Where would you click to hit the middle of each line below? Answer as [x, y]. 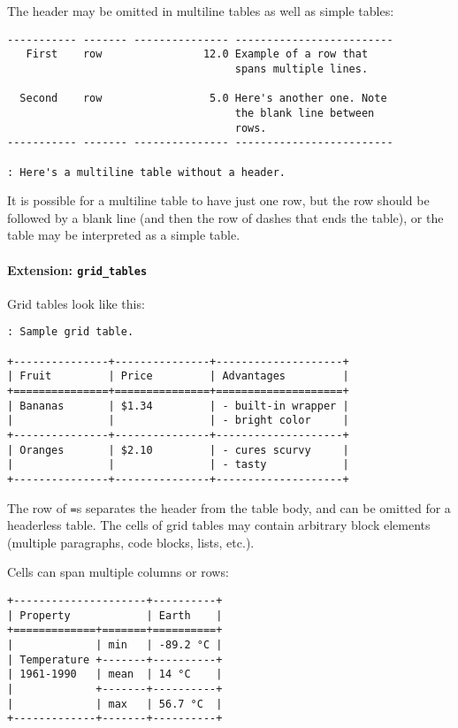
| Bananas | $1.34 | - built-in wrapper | [178, 406]
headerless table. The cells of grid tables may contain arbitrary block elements [219, 525]
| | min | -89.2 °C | [115, 645]
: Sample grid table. [71, 332]
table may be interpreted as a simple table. [124, 235]
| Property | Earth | [115, 615]
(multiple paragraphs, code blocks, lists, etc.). [131, 542]
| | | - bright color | [178, 421]
